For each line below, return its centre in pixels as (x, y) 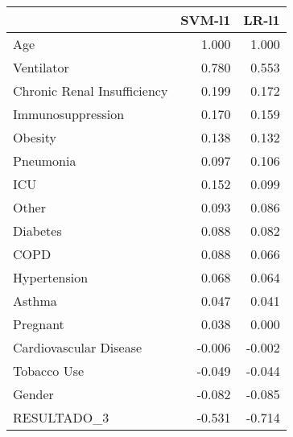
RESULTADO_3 (61, 417)
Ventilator (41, 67)
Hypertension (51, 277)
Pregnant (39, 324)
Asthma (35, 301)
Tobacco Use (49, 371)
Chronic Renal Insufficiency (91, 91)
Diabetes (37, 231)
